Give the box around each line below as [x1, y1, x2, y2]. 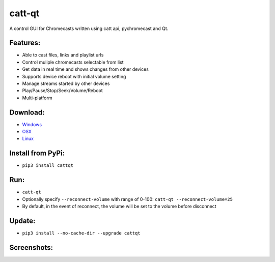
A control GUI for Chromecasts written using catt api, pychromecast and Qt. [9, 25, 169, 32]
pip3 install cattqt [22, 163, 74, 168]
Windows [22, 121, 42, 127]
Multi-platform [22, 95, 52, 101]
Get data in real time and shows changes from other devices [22, 66, 149, 72]
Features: [9, 39, 41, 47]
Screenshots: [9, 243, 53, 252]
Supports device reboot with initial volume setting [22, 73, 126, 79]
